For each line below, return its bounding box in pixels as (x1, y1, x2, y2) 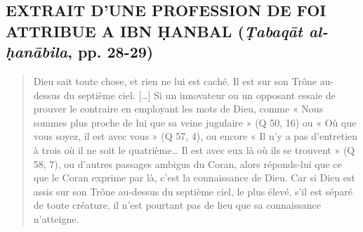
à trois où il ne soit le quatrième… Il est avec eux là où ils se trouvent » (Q (33, 142, 355, 157)
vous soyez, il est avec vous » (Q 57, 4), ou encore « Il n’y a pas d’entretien (33, 129, 358, 143)
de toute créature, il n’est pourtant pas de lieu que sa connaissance (33, 198, 322, 212)
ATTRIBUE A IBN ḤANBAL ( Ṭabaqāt (6, 20, 303, 41)
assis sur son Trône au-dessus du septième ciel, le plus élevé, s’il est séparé (33, 183, 352, 198)
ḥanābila (6, 41, 68, 63)
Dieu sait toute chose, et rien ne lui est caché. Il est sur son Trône (33, 73, 317, 88)
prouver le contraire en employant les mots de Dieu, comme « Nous (33, 101, 324, 116)
